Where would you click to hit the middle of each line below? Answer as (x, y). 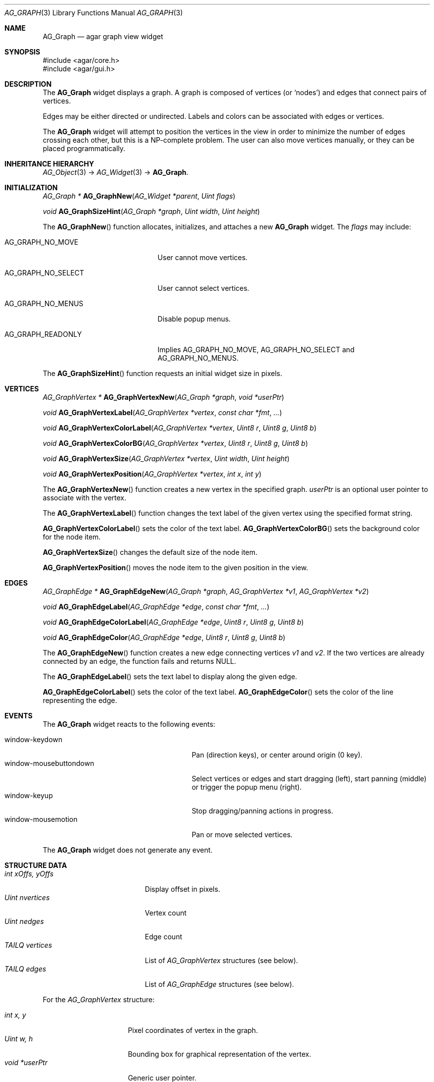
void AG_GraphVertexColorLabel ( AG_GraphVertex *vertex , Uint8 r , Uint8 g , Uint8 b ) (180, 428)
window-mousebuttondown (49, 763)
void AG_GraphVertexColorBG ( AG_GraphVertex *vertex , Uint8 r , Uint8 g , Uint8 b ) (175, 443)
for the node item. (72, 537)
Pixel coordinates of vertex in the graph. (193, 1030)
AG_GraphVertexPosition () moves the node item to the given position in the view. (175, 568)
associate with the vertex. (85, 498)
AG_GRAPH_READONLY (43, 334)
